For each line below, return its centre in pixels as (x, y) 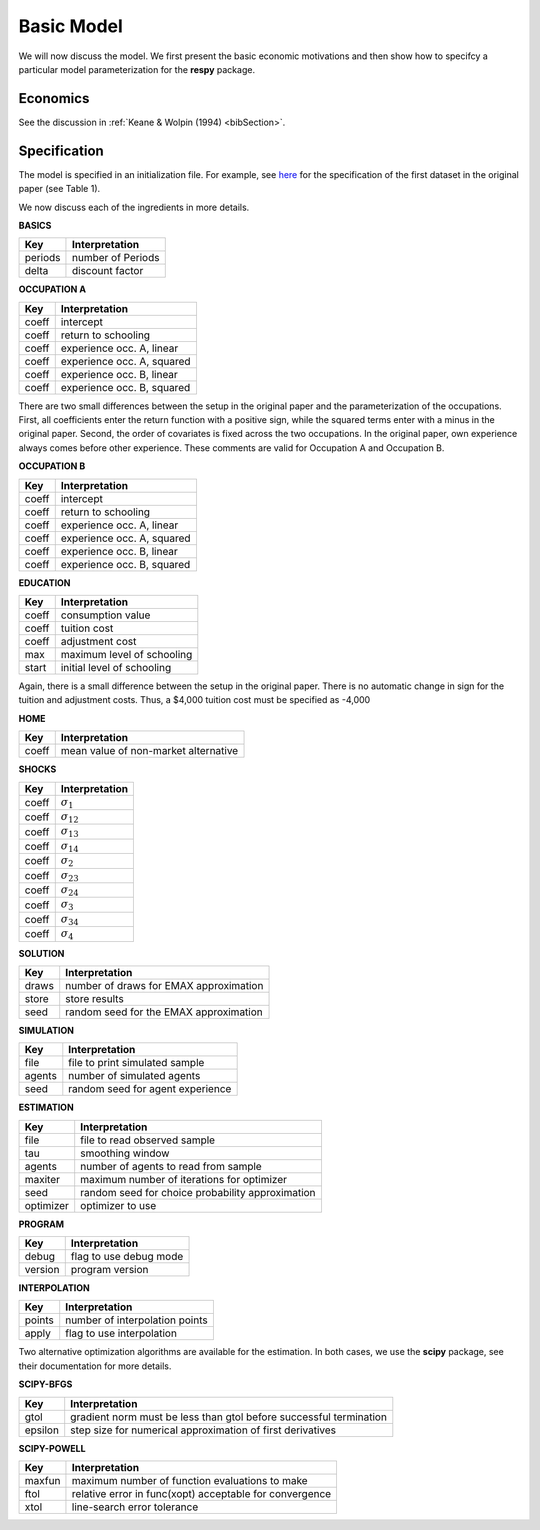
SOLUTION (41, 953)
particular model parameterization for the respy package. (136, 69)
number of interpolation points (137, 1320)
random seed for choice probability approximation (198, 1192)
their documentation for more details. (95, 1366)
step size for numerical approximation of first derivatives (203, 1430)
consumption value (105, 615)
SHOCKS (37, 769)
